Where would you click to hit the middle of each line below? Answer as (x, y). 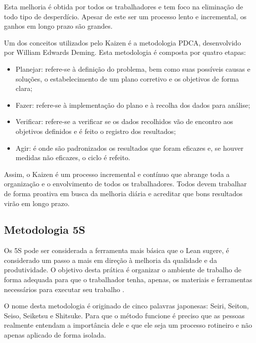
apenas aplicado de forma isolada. (55, 335)
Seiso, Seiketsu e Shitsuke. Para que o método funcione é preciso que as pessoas (124, 315)
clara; (24, 88)
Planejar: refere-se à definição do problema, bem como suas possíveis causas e (133, 68)
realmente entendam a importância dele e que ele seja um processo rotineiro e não (128, 325)
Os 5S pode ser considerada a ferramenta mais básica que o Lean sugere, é (117, 250)
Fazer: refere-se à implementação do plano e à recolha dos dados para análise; (133, 105)
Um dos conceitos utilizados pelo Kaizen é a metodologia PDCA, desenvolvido (123, 42)
